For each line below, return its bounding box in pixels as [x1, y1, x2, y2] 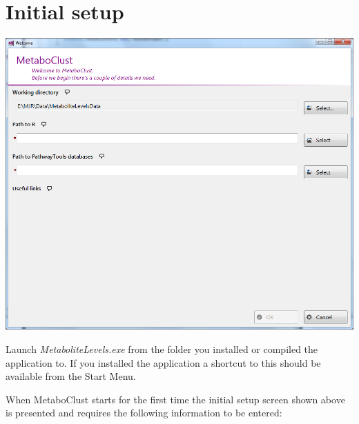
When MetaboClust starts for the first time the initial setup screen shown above [6, 392, 345, 406]
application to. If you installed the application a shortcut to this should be [6, 355, 321, 370]
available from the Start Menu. [6, 369, 136, 383]
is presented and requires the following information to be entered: [6, 405, 282, 420]
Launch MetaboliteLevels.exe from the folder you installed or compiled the [6, 342, 318, 356]
